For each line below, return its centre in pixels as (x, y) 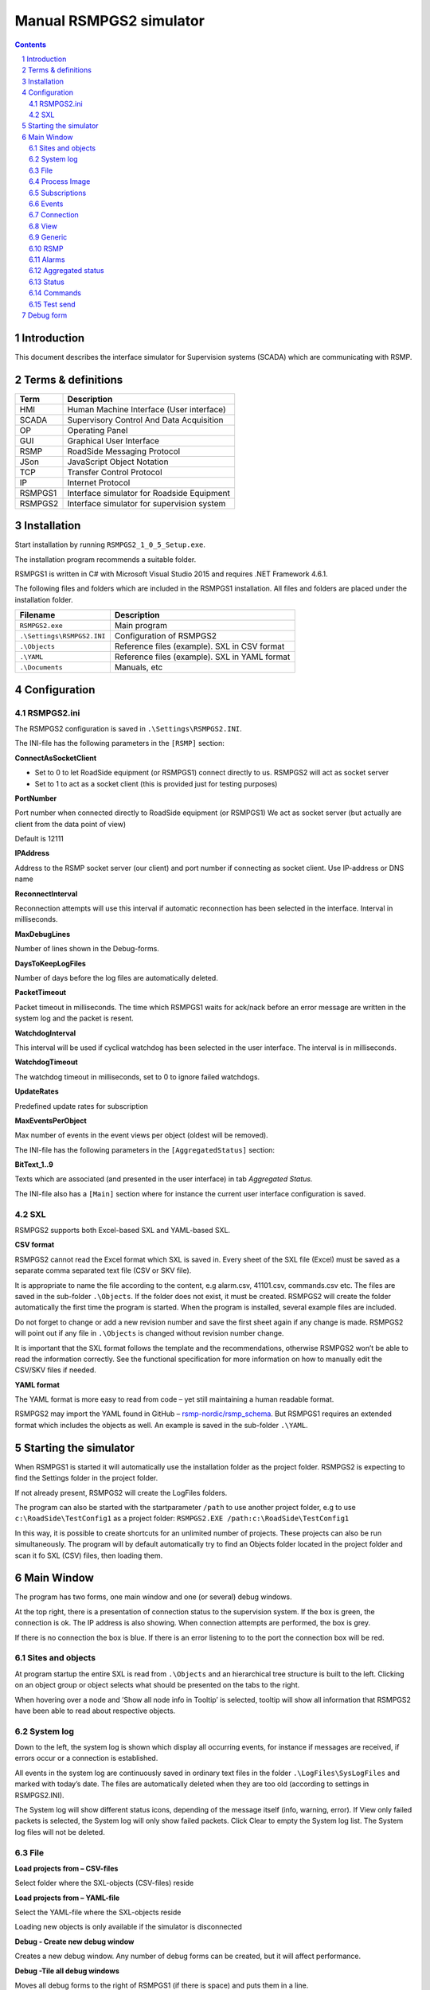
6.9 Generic (48, 237)
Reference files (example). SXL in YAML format (202, 657)
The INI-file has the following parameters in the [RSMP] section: (119, 743)
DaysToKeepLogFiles (51, 963)
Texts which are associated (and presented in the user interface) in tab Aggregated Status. (164, 1179)
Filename (37, 615)
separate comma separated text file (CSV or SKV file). (103, 1270)
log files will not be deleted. (60, 1832)
